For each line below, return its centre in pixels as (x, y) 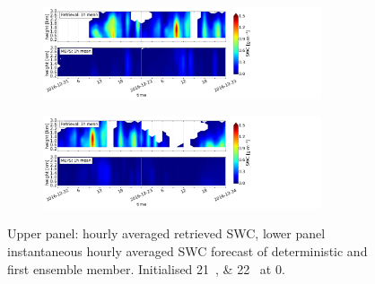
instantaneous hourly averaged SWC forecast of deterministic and (187, 250)
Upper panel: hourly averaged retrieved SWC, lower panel (166, 233)
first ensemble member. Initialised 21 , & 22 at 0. (146, 268)
